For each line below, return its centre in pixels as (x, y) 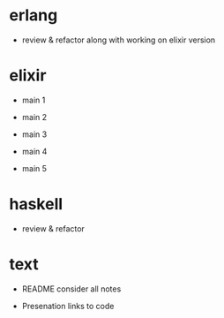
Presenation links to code (68, 306)
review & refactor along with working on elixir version (119, 40)
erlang (34, 15)
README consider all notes (71, 289)
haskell (36, 204)
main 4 (34, 151)
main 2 (34, 117)
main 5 (34, 168)
